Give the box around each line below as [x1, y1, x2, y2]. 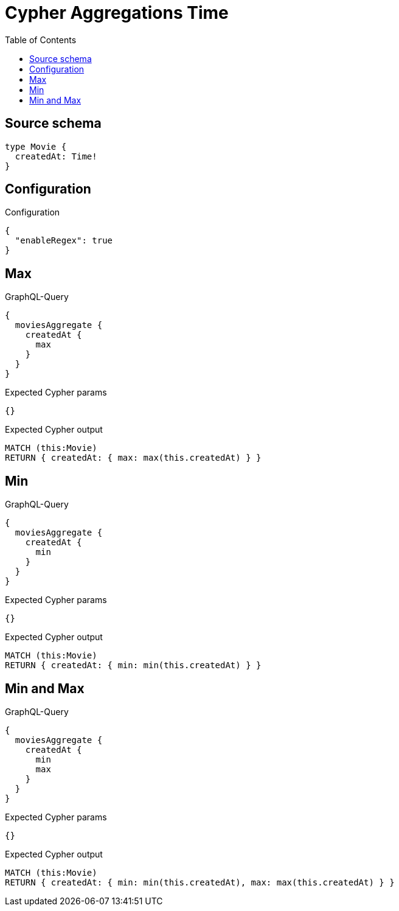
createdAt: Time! [15, 151, 97, 161]
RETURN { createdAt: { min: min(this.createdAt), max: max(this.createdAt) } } [5, 877, 395, 887]
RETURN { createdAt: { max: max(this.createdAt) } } [5, 453, 262, 463]
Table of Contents [5, 34, 77, 45]
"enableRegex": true [15, 236, 113, 246]
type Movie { [5, 141, 67, 152]
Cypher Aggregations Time [5, 2, 229, 23]
